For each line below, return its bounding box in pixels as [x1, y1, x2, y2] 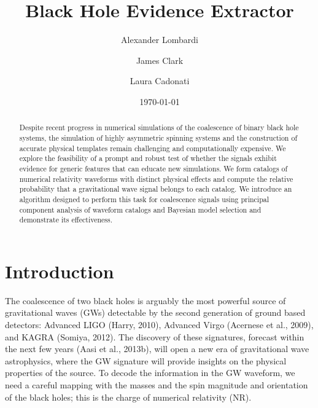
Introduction [5, 258, 114, 283]
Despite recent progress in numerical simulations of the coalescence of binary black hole [19, 122, 299, 133]
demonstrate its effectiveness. [19, 214, 112, 225]
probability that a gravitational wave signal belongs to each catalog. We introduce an [19, 184, 292, 194]
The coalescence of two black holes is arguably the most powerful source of [5, 294, 286, 307]
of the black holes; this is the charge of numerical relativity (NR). [5, 390, 252, 403]
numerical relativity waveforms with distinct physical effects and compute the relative [19, 173, 293, 184]
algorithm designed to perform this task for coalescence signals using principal [19, 194, 270, 204]
